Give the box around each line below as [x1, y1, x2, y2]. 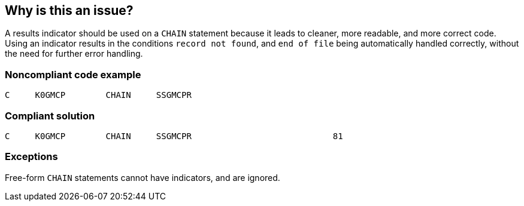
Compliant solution [5, 109, 95, 122]
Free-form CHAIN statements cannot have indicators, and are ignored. [5, 172, 280, 183]
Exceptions [5, 150, 58, 163]
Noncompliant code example [5, 68, 141, 81]
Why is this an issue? [5, 3, 134, 18]
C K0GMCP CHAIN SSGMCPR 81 [5, 131, 343, 141]
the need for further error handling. [5, 48, 143, 59]
